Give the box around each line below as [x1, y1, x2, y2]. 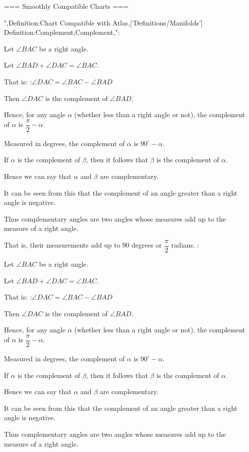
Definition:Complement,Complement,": [4, 27, 120, 37]
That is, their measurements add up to [4, 240, 121, 250]
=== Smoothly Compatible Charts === [4, 1, 129, 11]
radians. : [171, 240, 199, 250]
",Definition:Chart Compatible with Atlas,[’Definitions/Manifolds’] [4, 17, 203, 27]
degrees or [131, 240, 162, 250]
